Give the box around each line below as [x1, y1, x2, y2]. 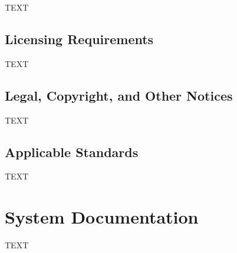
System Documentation [5, 205, 199, 229]
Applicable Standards [5, 142, 139, 161]
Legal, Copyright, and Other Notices [5, 86, 233, 104]
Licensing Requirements [5, 29, 154, 48]
